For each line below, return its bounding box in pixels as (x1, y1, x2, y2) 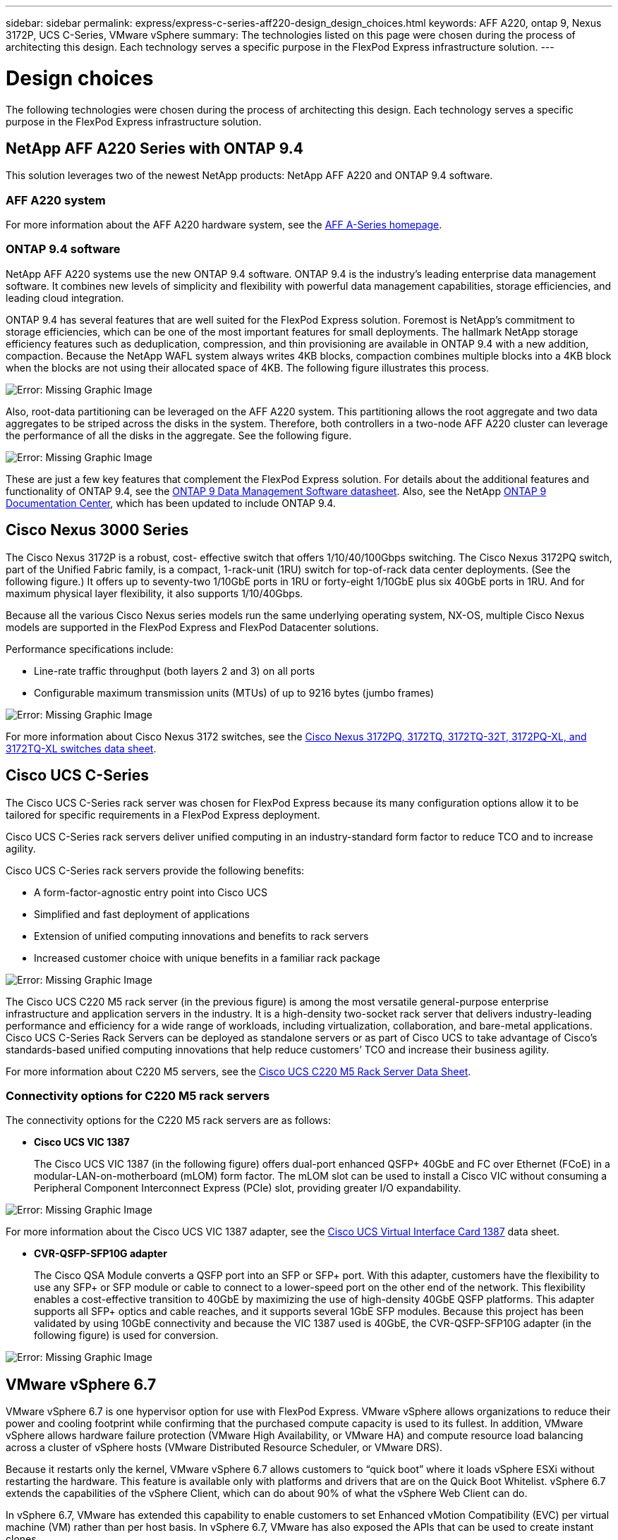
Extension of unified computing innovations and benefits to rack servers (34, 929, 369, 942)
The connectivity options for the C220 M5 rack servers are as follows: (6, 1114, 331, 1127)
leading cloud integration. (6, 291, 124, 304)
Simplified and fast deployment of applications (34, 908, 250, 920)
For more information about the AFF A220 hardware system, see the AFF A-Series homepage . (6, 219, 442, 231)
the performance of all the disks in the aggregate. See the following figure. (6, 429, 352, 441)
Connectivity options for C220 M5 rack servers (6, 1088, 270, 1103)
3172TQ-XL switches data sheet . (6, 742, 157, 754)
